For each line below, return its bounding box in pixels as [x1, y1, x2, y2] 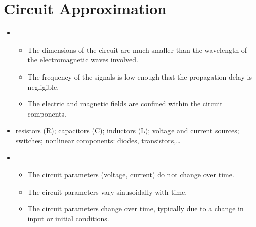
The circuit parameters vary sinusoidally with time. [27, 186, 187, 197]
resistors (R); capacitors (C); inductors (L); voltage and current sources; [15, 125, 239, 136]
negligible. [27, 81, 59, 92]
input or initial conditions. [27, 213, 109, 223]
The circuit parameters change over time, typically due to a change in [27, 203, 244, 214]
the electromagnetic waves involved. [27, 54, 138, 65]
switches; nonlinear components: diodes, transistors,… [15, 135, 181, 145]
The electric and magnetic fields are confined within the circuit [27, 98, 223, 109]
